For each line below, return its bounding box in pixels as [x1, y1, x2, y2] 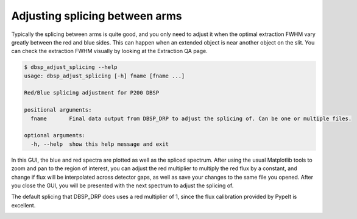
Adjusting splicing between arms [11, 9, 182, 23]
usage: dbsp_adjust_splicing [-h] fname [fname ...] [24, 72, 185, 79]
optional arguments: [24, 132, 85, 139]
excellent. [11, 201, 36, 209]
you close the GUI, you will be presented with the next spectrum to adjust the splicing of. [11, 182, 234, 189]
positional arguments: [24, 107, 92, 113]
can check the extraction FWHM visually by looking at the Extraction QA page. [11, 48, 208, 55]
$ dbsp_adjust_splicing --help [24, 64, 118, 71]
